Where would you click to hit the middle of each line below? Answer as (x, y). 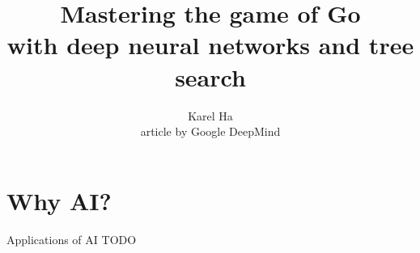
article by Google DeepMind (210, 131)
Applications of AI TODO (72, 239)
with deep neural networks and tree (210, 45)
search (210, 76)
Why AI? (59, 200)
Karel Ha (210, 115)
